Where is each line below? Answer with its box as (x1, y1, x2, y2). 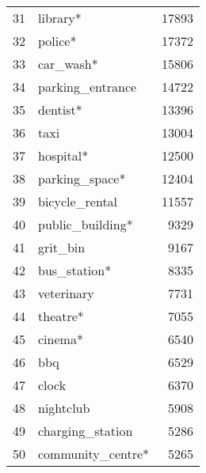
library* (38, 9, 82, 27)
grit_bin (38, 238, 86, 256)
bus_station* (38, 261, 112, 279)
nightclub (38, 399, 90, 417)
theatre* (38, 307, 84, 325)
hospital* (38, 146, 89, 165)
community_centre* (38, 445, 150, 463)
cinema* (38, 330, 83, 348)
